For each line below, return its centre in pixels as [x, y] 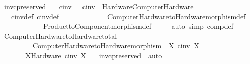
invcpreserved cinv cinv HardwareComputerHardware [99, 6]
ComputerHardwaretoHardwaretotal [60, 36]
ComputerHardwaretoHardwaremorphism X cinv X [116, 46]
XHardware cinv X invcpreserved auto [94, 55]
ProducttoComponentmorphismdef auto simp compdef [138, 26]
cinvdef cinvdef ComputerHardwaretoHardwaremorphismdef [128, 16]
